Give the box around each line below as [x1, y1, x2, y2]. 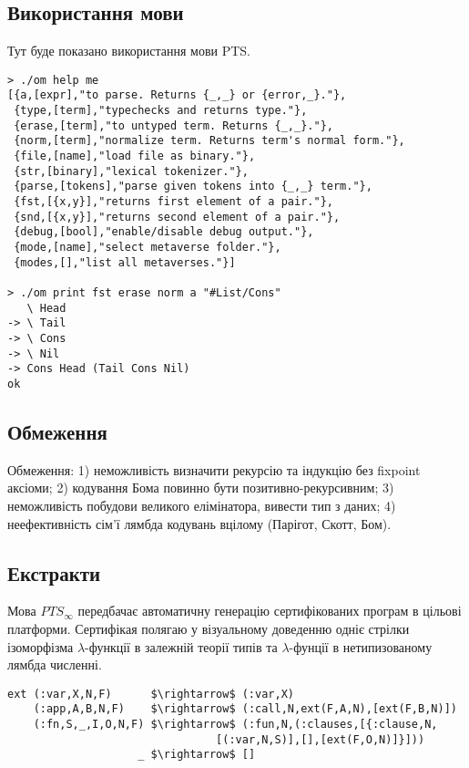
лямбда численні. [7, 655, 102, 674]
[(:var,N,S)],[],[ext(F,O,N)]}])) [216, 732, 425, 746]
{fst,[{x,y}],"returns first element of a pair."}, [14, 195, 333, 209]
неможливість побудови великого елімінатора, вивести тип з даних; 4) [7, 495, 396, 514]
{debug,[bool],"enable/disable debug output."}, [14, 225, 314, 239]
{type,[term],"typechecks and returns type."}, [14, 104, 308, 118]
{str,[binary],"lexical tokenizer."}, [14, 164, 249, 178]
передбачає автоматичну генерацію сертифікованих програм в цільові [77, 601, 462, 620]
